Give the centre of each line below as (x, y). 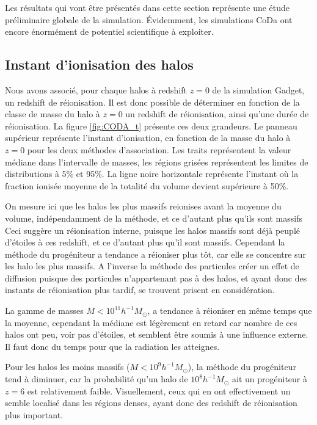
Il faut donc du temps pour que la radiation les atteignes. (112, 346)
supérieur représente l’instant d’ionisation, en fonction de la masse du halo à (148, 138)
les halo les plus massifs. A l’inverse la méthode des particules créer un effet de (152, 266)
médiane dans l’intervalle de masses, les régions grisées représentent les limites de (157, 162)
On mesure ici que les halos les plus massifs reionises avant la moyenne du (143, 206)
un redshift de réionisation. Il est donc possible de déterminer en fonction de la (152, 102)
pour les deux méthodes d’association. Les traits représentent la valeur (159, 149)
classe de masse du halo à (53, 114)
